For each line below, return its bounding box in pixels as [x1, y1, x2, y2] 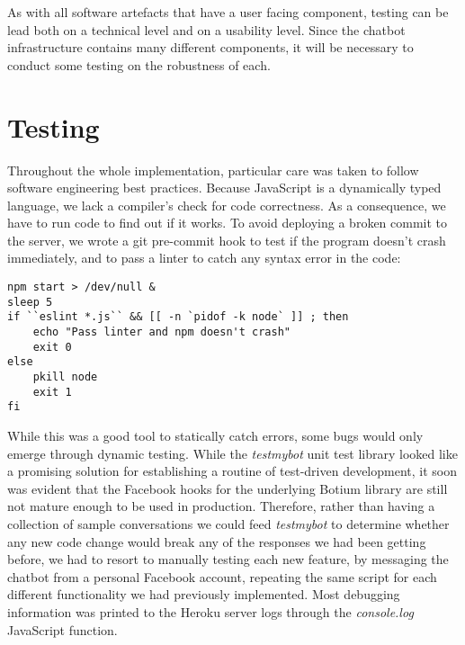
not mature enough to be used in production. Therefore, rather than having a [7, 497, 435, 515]
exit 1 [32, 385, 72, 399]
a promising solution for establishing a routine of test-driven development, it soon [7, 461, 457, 480]
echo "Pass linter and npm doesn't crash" [32, 326, 291, 339]
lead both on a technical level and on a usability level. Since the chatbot [7, 20, 406, 39]
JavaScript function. [7, 620, 118, 639]
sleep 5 [7, 295, 53, 309]
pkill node [32, 371, 98, 383]
